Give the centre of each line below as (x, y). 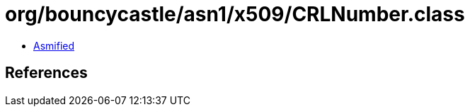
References (46, 73)
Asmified (54, 45)
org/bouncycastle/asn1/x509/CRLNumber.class (235, 14)
